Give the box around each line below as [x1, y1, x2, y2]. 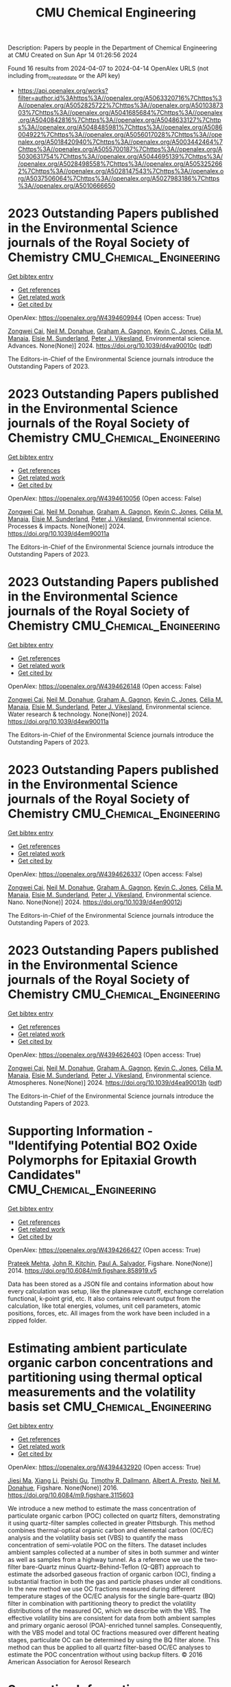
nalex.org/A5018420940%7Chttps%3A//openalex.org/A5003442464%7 [17, 138, 223, 146]
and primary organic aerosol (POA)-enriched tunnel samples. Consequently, [8, 1621, 223, 1629]
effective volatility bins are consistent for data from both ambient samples [8, 1613, 216, 1622]
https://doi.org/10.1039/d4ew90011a [8, 717, 109, 725]
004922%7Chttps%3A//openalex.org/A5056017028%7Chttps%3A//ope [17, 130, 222, 138]
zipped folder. [8, 1316, 47, 1324]
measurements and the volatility [8, 1384, 196, 1399]
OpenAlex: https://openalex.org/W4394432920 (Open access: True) [8, 1463, 202, 1471]
